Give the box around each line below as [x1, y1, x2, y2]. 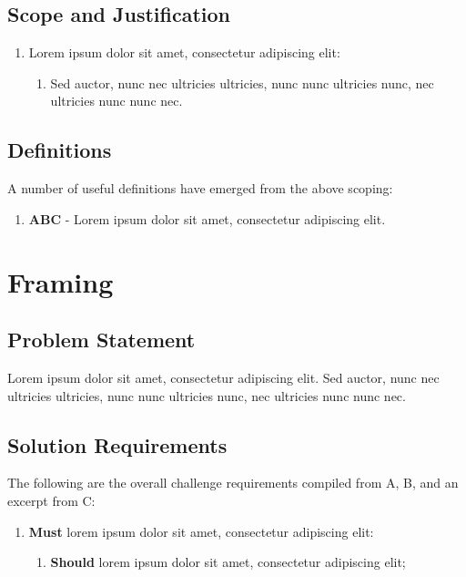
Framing [7, 263, 114, 300]
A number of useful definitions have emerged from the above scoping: [7, 179, 393, 198]
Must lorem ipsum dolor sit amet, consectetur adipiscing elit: [28, 521, 374, 541]
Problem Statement [7, 325, 196, 354]
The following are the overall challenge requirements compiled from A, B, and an [7, 473, 459, 492]
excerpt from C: [7, 490, 96, 510]
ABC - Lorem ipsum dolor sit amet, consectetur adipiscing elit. [28, 209, 386, 228]
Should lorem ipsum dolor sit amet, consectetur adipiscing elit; [50, 552, 406, 572]
